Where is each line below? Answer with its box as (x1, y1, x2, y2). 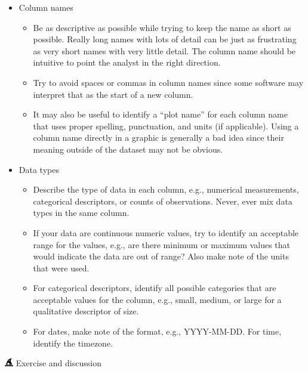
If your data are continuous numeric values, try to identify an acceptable (33, 226, 299, 239)
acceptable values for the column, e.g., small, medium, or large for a (33, 293, 282, 305)
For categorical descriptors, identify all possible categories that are (33, 282, 276, 294)
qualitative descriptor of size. (33, 305, 139, 317)
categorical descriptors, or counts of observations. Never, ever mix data (33, 194, 292, 207)
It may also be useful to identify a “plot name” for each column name (33, 108, 288, 120)
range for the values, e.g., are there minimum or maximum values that (33, 238, 291, 251)
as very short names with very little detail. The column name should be (33, 44, 296, 57)
